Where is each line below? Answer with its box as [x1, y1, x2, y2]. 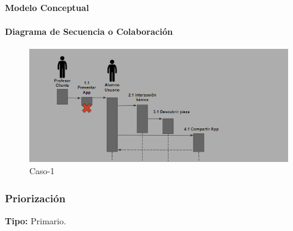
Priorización [5, 190, 66, 205]
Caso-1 [29, 164, 55, 177]
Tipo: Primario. [5, 214, 67, 227]
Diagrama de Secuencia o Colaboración [5, 24, 173, 37]
